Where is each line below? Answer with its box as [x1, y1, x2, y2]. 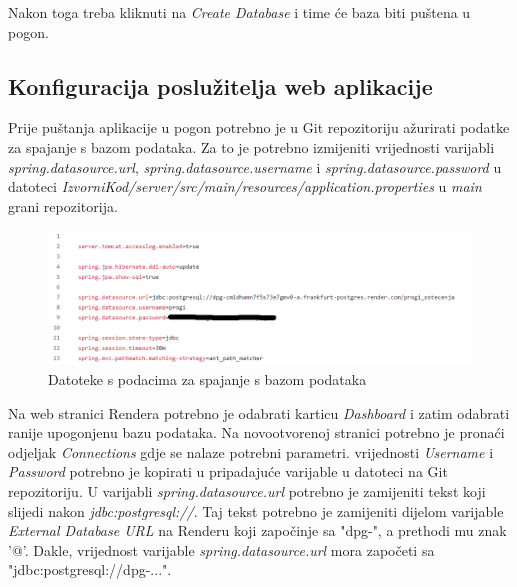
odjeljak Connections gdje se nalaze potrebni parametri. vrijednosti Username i [8, 441, 494, 462]
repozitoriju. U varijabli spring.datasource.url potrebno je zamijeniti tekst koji [8, 480, 486, 501]
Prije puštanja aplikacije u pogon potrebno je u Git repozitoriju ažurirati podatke [8, 117, 510, 138]
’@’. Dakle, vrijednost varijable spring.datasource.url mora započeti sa [8, 539, 435, 560]
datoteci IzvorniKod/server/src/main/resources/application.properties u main [8, 176, 482, 197]
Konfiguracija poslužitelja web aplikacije [8, 70, 433, 101]
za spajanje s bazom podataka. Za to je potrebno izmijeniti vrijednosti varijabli [8, 136, 495, 157]
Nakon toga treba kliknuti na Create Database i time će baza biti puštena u [8, 2, 471, 22]
